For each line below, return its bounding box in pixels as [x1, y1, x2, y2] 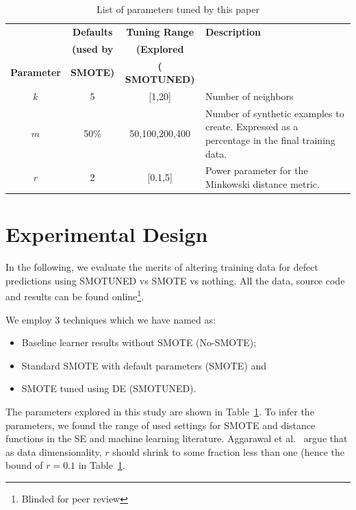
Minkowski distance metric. [205, 177, 320, 191]
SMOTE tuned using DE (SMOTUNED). [21, 381, 196, 396]
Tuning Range [126, 24, 194, 38]
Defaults [72, 24, 113, 38]
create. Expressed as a [205, 119, 298, 134]
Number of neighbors [205, 88, 294, 103]
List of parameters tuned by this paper [97, 2, 259, 16]
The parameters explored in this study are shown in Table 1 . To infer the [5, 404, 314, 419]
